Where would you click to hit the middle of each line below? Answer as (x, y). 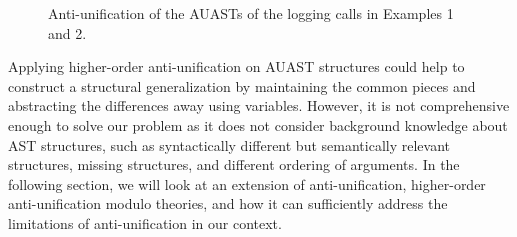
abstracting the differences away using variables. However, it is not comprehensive (259, 105)
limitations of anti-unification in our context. (145, 222)
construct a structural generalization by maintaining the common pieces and (242, 85)
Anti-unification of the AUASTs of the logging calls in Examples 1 (251, 13)
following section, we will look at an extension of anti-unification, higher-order (247, 183)
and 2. (67, 32)
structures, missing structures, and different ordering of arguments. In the (234, 164)
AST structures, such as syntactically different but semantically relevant (229, 144)
